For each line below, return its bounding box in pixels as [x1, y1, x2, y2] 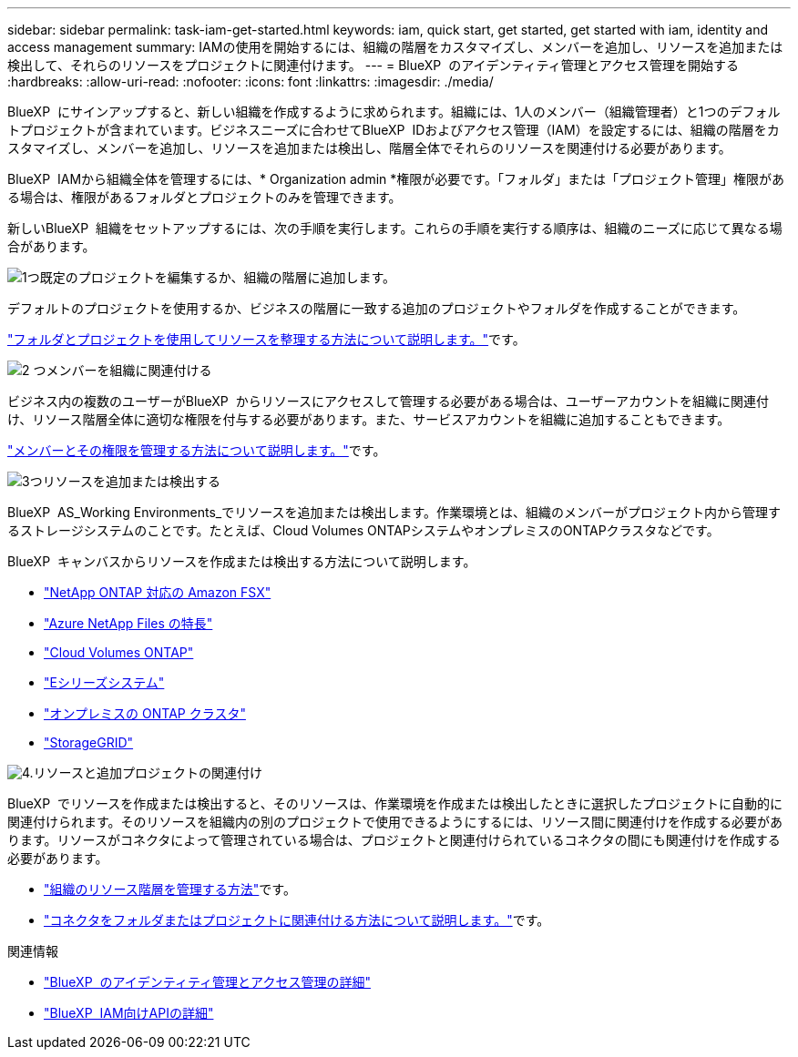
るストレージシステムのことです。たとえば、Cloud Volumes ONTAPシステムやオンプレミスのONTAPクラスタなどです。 [7, 523, 720, 538]
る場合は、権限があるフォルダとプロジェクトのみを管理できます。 [7, 189, 402, 205]
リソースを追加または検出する [42, 473, 220, 489]
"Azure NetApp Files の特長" [44, 615, 213, 631]
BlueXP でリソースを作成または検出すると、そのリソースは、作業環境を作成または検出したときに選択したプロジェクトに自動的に [7, 796, 783, 811]
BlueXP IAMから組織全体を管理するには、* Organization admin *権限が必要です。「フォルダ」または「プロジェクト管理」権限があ [7, 171, 784, 187]
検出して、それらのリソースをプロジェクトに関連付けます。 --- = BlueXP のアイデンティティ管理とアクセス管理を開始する [7, 57, 740, 73]
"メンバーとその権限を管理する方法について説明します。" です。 [7, 442, 386, 458]
